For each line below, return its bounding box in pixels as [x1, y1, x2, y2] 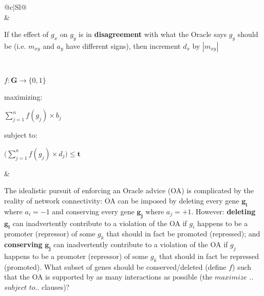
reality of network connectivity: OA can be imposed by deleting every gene [4, 195, 239, 206]
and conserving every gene [52, 206, 135, 216]
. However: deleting [191, 206, 256, 216]
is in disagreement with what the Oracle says [79, 29, 227, 40]
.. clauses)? [35, 281, 70, 292]
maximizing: [4, 91, 43, 102]
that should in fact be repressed [159, 250, 259, 261]
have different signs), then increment [66, 40, 181, 51]
